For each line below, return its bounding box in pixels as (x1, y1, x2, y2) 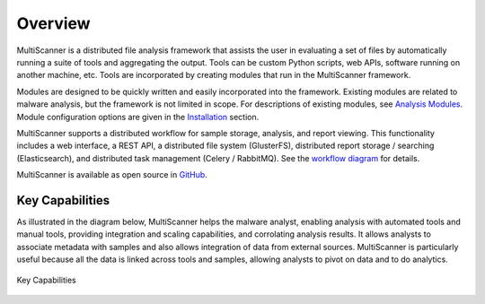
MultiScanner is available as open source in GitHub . (16, 169, 208, 180)
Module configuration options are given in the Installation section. (16, 111, 260, 122)
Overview (16, 13, 91, 33)
